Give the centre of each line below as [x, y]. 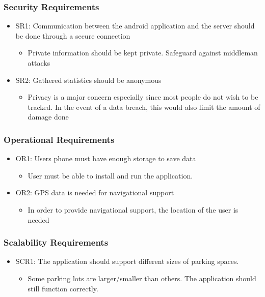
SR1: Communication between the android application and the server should [135, 26]
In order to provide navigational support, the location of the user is [133, 209]
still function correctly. [63, 288]
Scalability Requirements [56, 242]
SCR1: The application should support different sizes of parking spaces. [127, 261]
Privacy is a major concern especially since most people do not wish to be [143, 97]
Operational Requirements [59, 139]
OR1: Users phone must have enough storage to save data [106, 158]
